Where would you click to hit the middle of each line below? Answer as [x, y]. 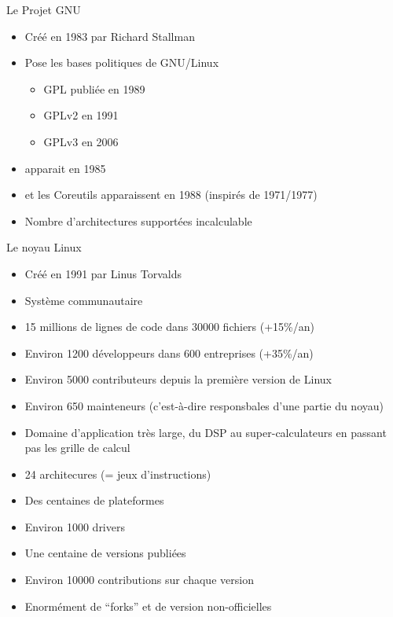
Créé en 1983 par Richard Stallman [110, 36]
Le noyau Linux [44, 247]
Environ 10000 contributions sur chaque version [139, 580]
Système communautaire [84, 300]
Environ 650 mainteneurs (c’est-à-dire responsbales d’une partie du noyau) [204, 405]
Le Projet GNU [44, 9]
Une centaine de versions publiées [105, 553]
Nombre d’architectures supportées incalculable [138, 220]
